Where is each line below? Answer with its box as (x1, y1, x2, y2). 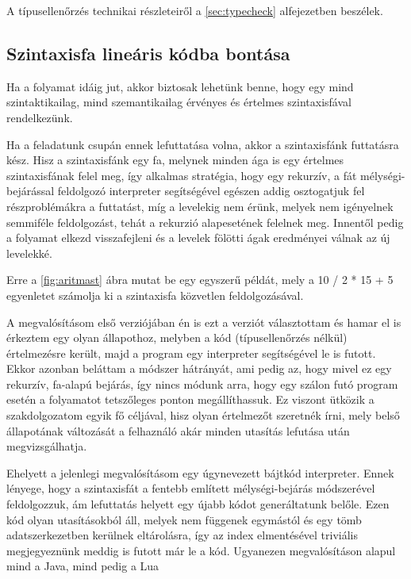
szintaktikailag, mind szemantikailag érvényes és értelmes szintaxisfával (6, 94, 351, 110)
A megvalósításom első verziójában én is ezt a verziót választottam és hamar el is (6, 313, 401, 330)
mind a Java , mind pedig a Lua (6, 558, 159, 574)
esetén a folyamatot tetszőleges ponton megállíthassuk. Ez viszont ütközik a (6, 391, 375, 408)
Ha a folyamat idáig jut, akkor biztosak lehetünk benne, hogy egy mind (6, 78, 354, 94)
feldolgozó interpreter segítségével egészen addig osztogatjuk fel (57, 182, 365, 199)
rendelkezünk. (6, 109, 73, 125)
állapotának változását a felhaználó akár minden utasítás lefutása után (6, 422, 350, 439)
